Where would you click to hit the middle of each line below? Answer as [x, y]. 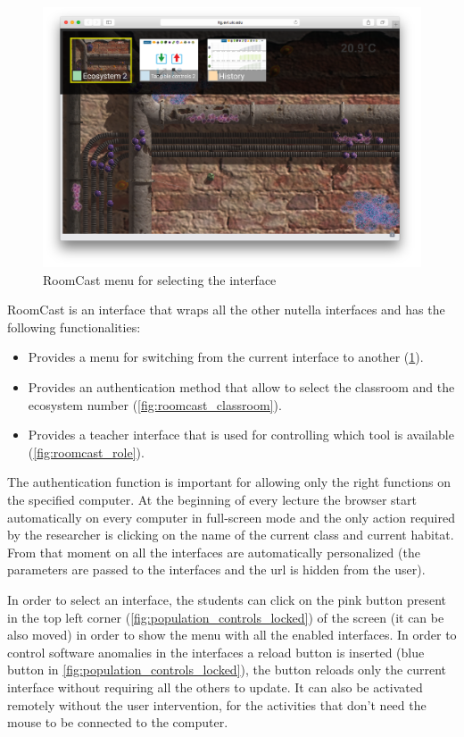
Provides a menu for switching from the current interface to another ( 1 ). [226, 357]
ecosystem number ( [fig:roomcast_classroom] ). [155, 404]
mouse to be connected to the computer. [118, 722]
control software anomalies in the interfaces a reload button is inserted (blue [216, 652]
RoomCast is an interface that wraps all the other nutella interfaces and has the [226, 310]
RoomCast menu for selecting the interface [160, 279]
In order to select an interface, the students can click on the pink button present [227, 599]
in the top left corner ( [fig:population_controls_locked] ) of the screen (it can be [226, 617]
